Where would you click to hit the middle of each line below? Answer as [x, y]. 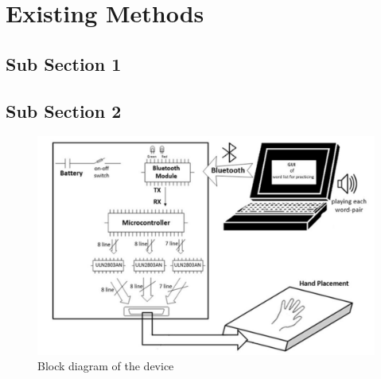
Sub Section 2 [64, 110]
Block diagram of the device [106, 366]
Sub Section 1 [64, 63]
